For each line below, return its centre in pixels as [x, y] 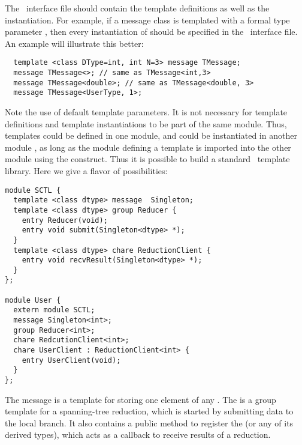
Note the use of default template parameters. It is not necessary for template [146, 112]
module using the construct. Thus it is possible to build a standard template [147, 159]
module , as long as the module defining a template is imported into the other [148, 147]
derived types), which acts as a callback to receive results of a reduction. [138, 434]
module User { [33, 300]
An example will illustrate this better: [74, 43]
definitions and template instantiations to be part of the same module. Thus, [146, 123]
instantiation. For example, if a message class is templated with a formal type [147, 20]
